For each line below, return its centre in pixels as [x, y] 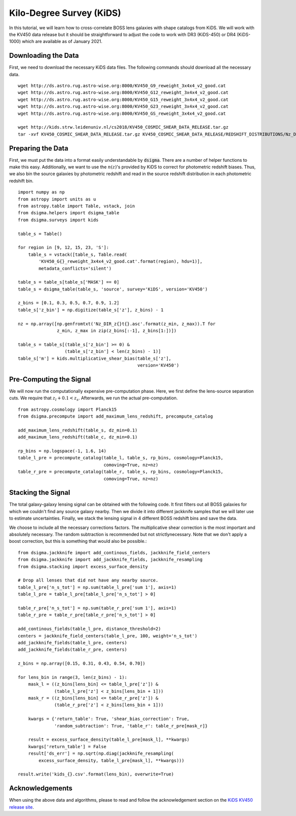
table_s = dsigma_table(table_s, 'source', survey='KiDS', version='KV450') [113, 289]
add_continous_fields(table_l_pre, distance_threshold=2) [90, 629]
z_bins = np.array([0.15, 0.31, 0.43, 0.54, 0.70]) [82, 664]
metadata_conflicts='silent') [75, 268]
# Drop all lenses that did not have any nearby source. [88, 580]
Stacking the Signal [40, 493]
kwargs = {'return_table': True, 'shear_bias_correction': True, [109, 719]
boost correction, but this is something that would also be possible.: [78, 541]
